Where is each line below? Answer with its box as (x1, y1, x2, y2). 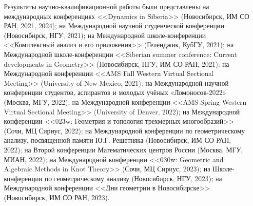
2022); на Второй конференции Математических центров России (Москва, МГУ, (4, 144, 243, 154)
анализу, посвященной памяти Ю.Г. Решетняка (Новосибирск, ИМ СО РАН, (4, 135, 231, 145)
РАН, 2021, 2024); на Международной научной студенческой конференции (4, 20, 224, 31)
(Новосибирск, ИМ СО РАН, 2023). (4, 192, 110, 202)
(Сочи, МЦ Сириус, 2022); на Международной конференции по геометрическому (4, 125, 245, 135)
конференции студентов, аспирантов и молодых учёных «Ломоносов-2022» (4, 87, 227, 97)
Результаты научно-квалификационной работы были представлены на (4, 1, 209, 11)
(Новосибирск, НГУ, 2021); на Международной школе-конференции (4, 30, 206, 40)
